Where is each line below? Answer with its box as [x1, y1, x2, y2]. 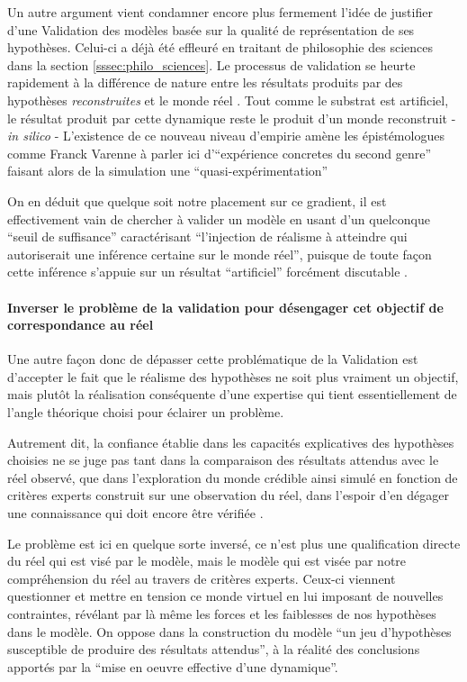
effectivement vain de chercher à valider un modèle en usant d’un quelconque [7, 209, 430, 228]
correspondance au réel [7, 315, 154, 334]
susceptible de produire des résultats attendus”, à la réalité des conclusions [7, 640, 420, 659]
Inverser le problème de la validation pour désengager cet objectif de [7, 297, 444, 316]
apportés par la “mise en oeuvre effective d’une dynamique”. [7, 657, 338, 676]
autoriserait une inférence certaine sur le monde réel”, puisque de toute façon [7, 244, 432, 263]
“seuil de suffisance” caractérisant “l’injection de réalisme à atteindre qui [7, 227, 408, 246]
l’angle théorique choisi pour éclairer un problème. [7, 403, 284, 422]
